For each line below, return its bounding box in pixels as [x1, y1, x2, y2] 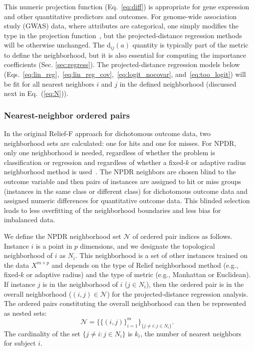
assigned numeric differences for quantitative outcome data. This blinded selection [4, 195, 250, 206]
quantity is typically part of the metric [132, 40, 249, 50]
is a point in [36, 240, 72, 251]
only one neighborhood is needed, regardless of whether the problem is [4, 147, 215, 158]
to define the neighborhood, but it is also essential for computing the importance [4, 49, 246, 60]
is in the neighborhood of [42, 279, 118, 289]
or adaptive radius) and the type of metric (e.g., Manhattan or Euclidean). [26, 269, 251, 280]
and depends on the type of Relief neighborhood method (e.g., [51, 259, 238, 270]
